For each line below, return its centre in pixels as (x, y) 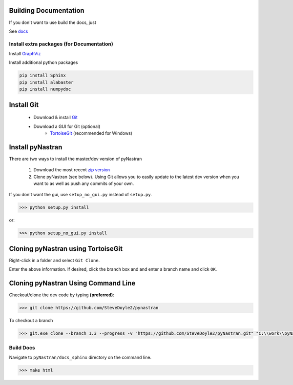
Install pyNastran (36, 147)
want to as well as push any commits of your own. (84, 183)
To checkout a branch (31, 321)
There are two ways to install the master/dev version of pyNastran (75, 159)
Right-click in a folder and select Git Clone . (54, 260)
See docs (19, 31)
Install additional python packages (43, 62)
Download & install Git (55, 118)
